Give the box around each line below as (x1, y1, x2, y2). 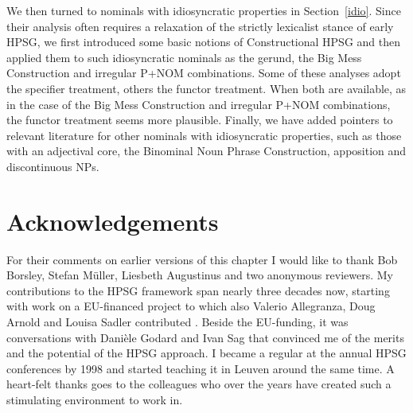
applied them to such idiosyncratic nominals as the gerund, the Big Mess (6, 49, 362, 65)
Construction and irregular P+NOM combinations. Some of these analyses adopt (6, 64, 401, 81)
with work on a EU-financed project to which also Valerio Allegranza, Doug (6, 298, 376, 314)
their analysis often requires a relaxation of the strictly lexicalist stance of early (6, 18, 394, 34)
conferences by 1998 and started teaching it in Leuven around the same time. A (6, 360, 395, 376)
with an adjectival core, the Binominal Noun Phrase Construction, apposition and (6, 142, 407, 159)
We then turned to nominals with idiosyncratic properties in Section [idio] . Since (6, 2, 401, 18)
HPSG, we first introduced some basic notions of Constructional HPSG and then (6, 33, 401, 50)
